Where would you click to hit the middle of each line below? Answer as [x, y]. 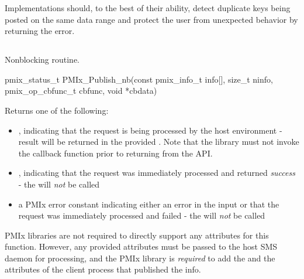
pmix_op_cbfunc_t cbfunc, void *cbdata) [81, 91]
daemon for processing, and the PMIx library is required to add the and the [140, 258]
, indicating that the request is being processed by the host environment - [150, 130]
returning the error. [40, 31]
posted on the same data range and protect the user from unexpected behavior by [151, 19]
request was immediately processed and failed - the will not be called [142, 215]
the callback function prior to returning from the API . [115, 153]
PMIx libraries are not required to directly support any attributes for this [137, 235]
